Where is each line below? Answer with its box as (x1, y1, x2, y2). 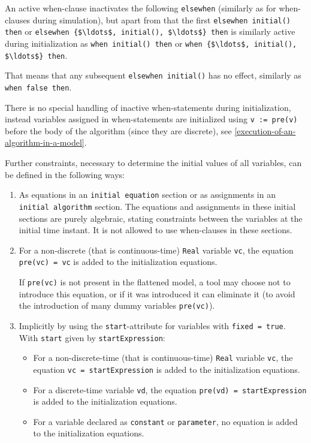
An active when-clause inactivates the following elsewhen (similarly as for (5, 2, 276, 14)
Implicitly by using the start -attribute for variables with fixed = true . (19, 319, 286, 332)
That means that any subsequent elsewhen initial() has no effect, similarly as (5, 69, 301, 82)
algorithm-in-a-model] (5, 136, 84, 149)
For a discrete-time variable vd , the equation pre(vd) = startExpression (33, 383, 307, 396)
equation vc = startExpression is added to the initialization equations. (33, 363, 300, 375)
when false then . (5, 80, 72, 93)
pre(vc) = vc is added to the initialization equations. (19, 255, 218, 268)
